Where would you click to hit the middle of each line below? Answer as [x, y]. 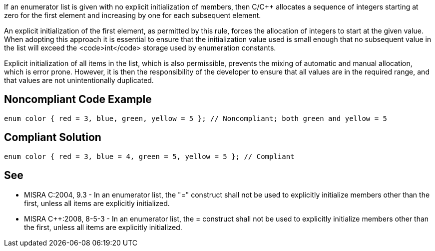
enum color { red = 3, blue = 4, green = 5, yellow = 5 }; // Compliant [149, 156]
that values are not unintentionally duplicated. [79, 80]
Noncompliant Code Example [78, 99]
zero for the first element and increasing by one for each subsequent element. [133, 15]
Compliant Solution [53, 137]
